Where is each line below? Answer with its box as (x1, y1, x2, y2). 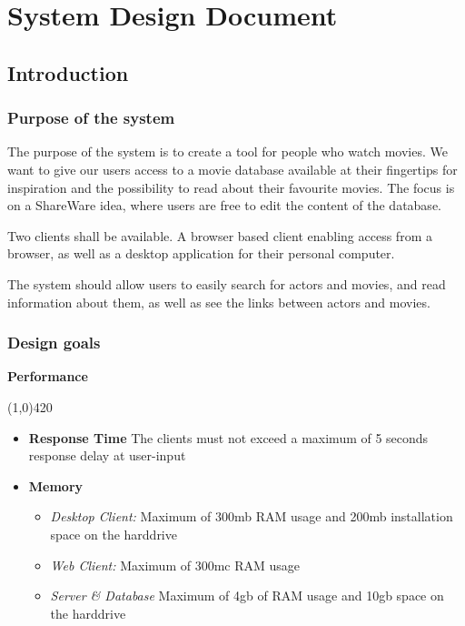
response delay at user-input (28, 446, 186, 465)
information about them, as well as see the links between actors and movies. (7, 292, 430, 311)
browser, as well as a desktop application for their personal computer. (7, 244, 395, 263)
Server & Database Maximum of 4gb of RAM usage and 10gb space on (50, 586, 444, 605)
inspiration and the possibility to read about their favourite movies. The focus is (7, 177, 455, 197)
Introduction (7, 58, 129, 86)
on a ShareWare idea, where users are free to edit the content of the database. (7, 196, 441, 215)
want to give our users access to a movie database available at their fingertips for (7, 159, 458, 178)
